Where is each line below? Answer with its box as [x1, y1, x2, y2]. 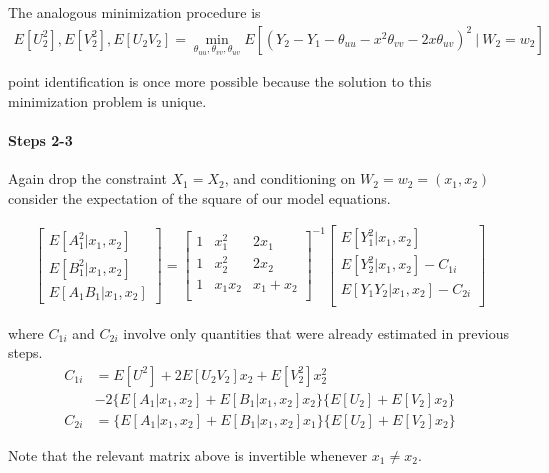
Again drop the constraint [8, 168, 167, 189]
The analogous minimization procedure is [8, 2, 261, 22]
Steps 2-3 [8, 130, 73, 151]
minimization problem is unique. [8, 90, 207, 111]
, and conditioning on [224, 168, 356, 189]
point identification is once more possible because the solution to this [8, 71, 432, 92]
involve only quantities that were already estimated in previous [123, 322, 509, 343]
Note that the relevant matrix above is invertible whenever [8, 444, 368, 465]
